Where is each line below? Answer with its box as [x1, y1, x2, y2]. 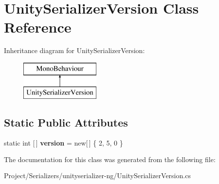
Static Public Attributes [4, 115, 128, 130]
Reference [4, 17, 72, 37]
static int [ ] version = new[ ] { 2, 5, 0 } [4, 138, 123, 148]
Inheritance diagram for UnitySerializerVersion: [4, 45, 145, 55]
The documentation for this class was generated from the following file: [4, 154, 216, 164]
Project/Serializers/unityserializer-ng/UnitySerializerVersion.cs [4, 170, 191, 181]
